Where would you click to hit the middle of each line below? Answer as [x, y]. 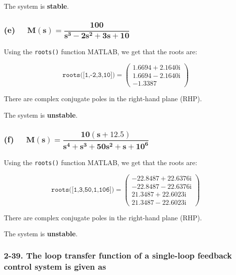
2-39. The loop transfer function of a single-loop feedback [118, 255]
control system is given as [55, 266]
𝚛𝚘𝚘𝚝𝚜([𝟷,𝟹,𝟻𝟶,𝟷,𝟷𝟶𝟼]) [83, 190]
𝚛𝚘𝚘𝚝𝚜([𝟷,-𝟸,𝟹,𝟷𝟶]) [89, 75]
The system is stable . [37, 6]
